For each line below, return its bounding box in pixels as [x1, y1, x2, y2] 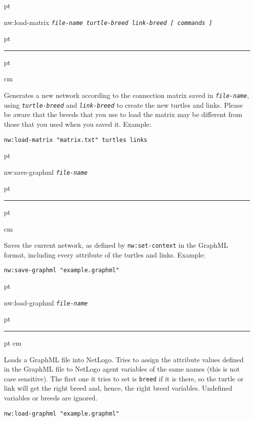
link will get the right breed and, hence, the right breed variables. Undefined [4, 383, 233, 393]
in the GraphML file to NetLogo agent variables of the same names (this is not [4, 364, 240, 374]
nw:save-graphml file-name [4, 166, 88, 177]
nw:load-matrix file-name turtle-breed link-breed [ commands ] [4, 17, 212, 27]
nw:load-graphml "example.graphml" [4, 410, 120, 417]
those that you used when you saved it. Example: [4, 118, 151, 129]
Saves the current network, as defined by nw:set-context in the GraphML [4, 240, 228, 250]
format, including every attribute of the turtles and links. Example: [4, 249, 206, 259]
